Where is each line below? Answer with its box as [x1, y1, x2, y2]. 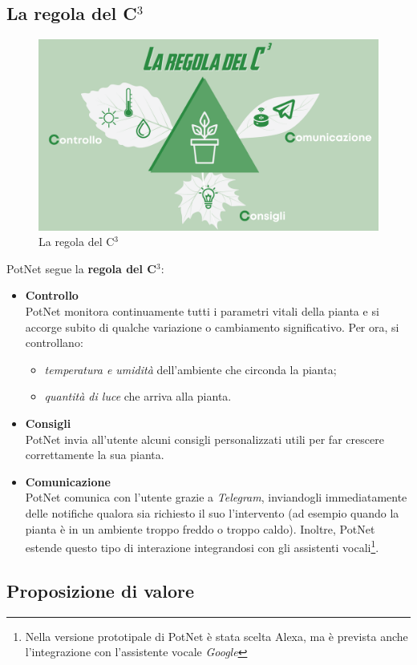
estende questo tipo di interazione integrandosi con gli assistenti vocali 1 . [25, 537, 379, 555]
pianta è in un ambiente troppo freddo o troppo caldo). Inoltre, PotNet [25, 520, 375, 537]
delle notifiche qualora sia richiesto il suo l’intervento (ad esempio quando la [25, 505, 399, 522]
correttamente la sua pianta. [25, 446, 164, 463]
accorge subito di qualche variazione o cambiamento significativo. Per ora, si [25, 318, 399, 335]
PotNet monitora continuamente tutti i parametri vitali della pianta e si [25, 303, 379, 320]
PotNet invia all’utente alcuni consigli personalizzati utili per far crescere [25, 430, 384, 447]
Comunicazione [25, 473, 111, 490]
